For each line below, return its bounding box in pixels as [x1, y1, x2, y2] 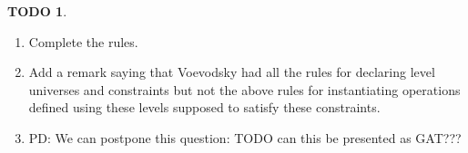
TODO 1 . [7, 2, 67, 20]
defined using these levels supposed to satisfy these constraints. [28, 98, 381, 117]
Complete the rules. [28, 32, 138, 51]
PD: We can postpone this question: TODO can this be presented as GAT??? [28, 128, 462, 147]
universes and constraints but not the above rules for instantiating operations [28, 80, 461, 99]
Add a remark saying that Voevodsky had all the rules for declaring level [28, 62, 435, 81]
